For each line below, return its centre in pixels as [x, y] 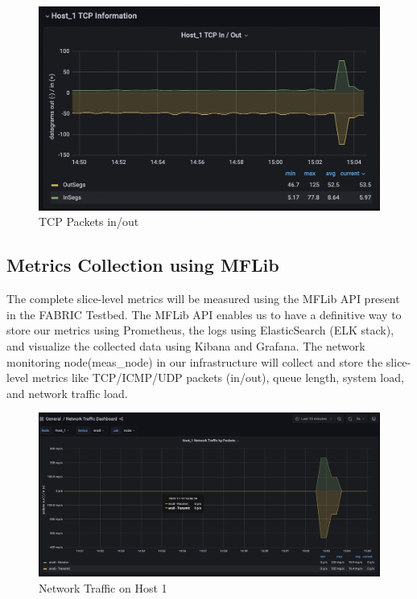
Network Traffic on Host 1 [103, 588]
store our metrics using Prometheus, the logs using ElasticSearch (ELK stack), [200, 330]
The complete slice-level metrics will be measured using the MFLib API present [203, 299]
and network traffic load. [67, 393]
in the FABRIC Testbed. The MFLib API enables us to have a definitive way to [204, 314]
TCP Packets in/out [89, 222]
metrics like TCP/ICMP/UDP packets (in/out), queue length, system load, [218, 377]
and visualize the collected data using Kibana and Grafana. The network [186, 345]
